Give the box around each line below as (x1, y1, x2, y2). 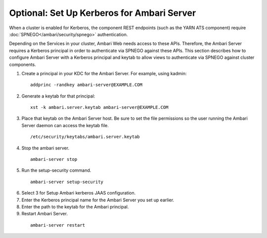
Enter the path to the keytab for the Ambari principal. (21, 203, 129, 210)
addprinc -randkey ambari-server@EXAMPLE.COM (30, 82, 143, 88)
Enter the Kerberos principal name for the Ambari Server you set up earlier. (21, 197, 175, 203)
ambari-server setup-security (30, 179, 104, 185)
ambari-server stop (30, 156, 78, 162)
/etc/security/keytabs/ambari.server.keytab (30, 134, 140, 140)
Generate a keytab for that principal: (21, 93, 95, 99)
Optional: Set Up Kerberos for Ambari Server (9, 7, 196, 18)
